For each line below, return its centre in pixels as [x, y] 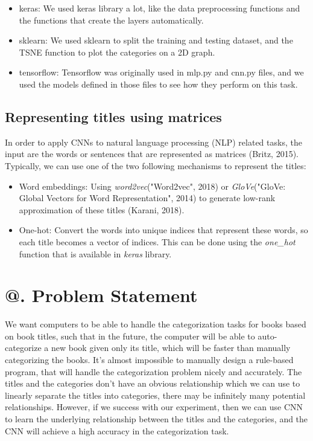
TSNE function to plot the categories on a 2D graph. [117, 52]
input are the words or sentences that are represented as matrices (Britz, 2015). [152, 154]
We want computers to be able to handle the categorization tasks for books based [156, 324]
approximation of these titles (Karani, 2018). [102, 209]
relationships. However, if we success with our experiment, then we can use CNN [154, 407]
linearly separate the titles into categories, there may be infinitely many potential [155, 395]
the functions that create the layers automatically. [111, 20]
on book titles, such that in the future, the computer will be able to [130, 336]
